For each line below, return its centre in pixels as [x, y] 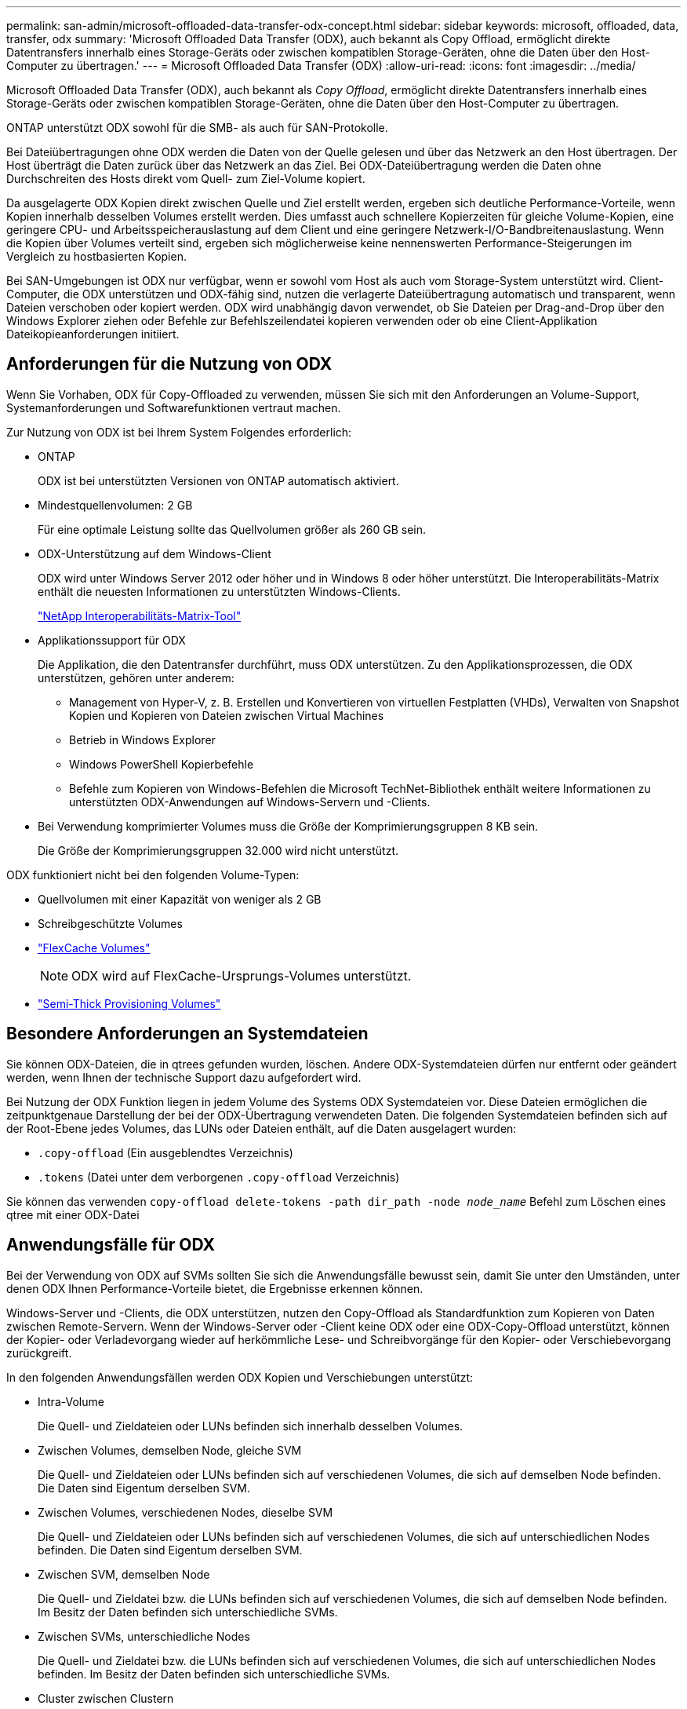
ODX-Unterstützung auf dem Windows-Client [154, 553]
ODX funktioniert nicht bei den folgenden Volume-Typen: [153, 875]
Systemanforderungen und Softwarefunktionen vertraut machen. [174, 407]
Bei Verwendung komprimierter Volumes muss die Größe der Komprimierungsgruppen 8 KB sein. [288, 826]
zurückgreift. [39, 1353]
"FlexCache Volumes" [94, 948]
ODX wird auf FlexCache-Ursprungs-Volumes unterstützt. [242, 975]
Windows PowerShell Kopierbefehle [162, 764]
